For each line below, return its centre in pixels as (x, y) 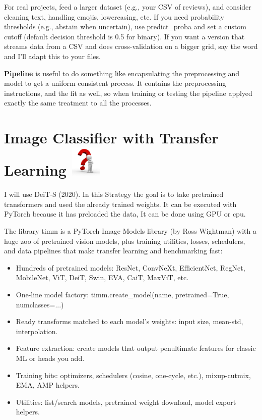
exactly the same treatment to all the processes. (78, 103)
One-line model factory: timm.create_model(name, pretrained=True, (122, 294)
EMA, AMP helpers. (48, 385)
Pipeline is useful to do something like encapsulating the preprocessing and (122, 73)
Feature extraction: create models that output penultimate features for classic (136, 348)
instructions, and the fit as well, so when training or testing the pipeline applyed (128, 93)
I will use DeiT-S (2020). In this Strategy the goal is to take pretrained (114, 194)
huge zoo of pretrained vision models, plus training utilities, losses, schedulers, (125, 241)
